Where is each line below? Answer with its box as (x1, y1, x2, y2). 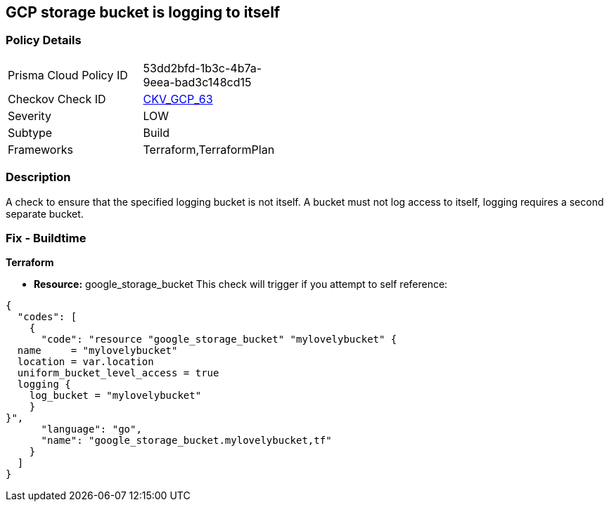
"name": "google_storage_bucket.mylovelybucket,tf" (41, 435, 332, 447)
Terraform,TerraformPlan (143, 142, 275, 157)
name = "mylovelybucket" (17, 345, 178, 357)
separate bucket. (6, 207, 84, 220)
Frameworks (8, 142, 73, 157)
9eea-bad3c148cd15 (143, 74, 252, 89)
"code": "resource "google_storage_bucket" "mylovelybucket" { (41, 334, 397, 345)
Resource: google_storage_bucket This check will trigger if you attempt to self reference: (34, 278, 448, 291)
